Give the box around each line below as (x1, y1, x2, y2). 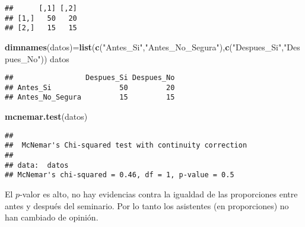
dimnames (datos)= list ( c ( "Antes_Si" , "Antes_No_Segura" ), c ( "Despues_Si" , (5, 40, 284, 53)
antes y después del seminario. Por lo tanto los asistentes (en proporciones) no (5, 199, 289, 212)
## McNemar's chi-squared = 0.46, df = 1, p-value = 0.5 (5, 171, 234, 180)
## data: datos (5, 161, 69, 170)
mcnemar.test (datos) (5, 110, 88, 123)
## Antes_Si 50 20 (5, 83, 175, 92)
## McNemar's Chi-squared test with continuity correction (5, 141, 247, 150)
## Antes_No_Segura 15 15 (5, 93, 175, 102)
